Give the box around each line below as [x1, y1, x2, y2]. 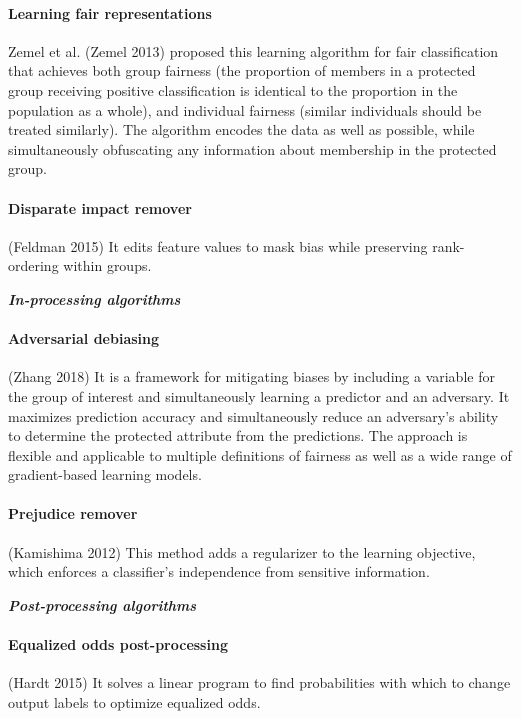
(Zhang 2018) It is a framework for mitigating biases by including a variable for [8, 366, 495, 387]
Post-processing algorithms [8, 594, 197, 615]
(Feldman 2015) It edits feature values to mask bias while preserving [8, 235, 428, 256]
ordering [8, 255, 59, 276]
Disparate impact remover [8, 197, 192, 218]
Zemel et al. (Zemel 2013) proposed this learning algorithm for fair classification [8, 40, 499, 61]
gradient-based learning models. [8, 464, 202, 485]
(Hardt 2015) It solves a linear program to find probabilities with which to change [8, 672, 511, 693]
